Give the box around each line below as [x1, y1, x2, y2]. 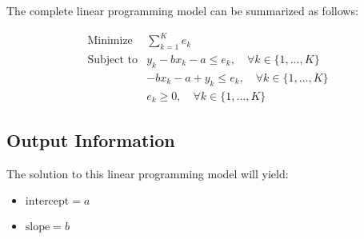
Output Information [6, 128, 175, 152]
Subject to [87, 54, 138, 66]
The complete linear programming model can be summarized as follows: [6, 2, 358, 18]
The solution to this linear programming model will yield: [6, 165, 289, 181]
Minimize [87, 35, 133, 47]
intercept [25, 196, 70, 208]
